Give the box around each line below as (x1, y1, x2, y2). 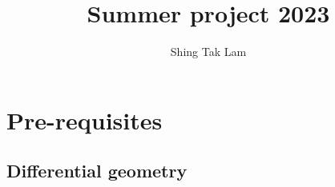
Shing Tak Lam (170, 43, 247, 60)
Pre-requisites (6, 103, 163, 136)
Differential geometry (6, 158, 188, 183)
